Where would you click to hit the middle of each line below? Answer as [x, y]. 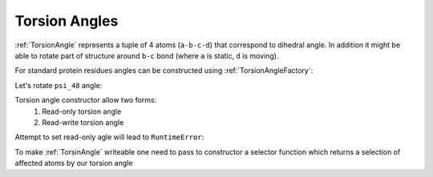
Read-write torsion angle [83, 122]
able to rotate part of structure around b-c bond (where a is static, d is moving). [147, 55]
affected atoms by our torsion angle [74, 163]
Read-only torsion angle [82, 111]
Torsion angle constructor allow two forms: [86, 100]
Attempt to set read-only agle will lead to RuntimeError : [109, 137]
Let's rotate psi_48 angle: [59, 85]
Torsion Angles [67, 21]
